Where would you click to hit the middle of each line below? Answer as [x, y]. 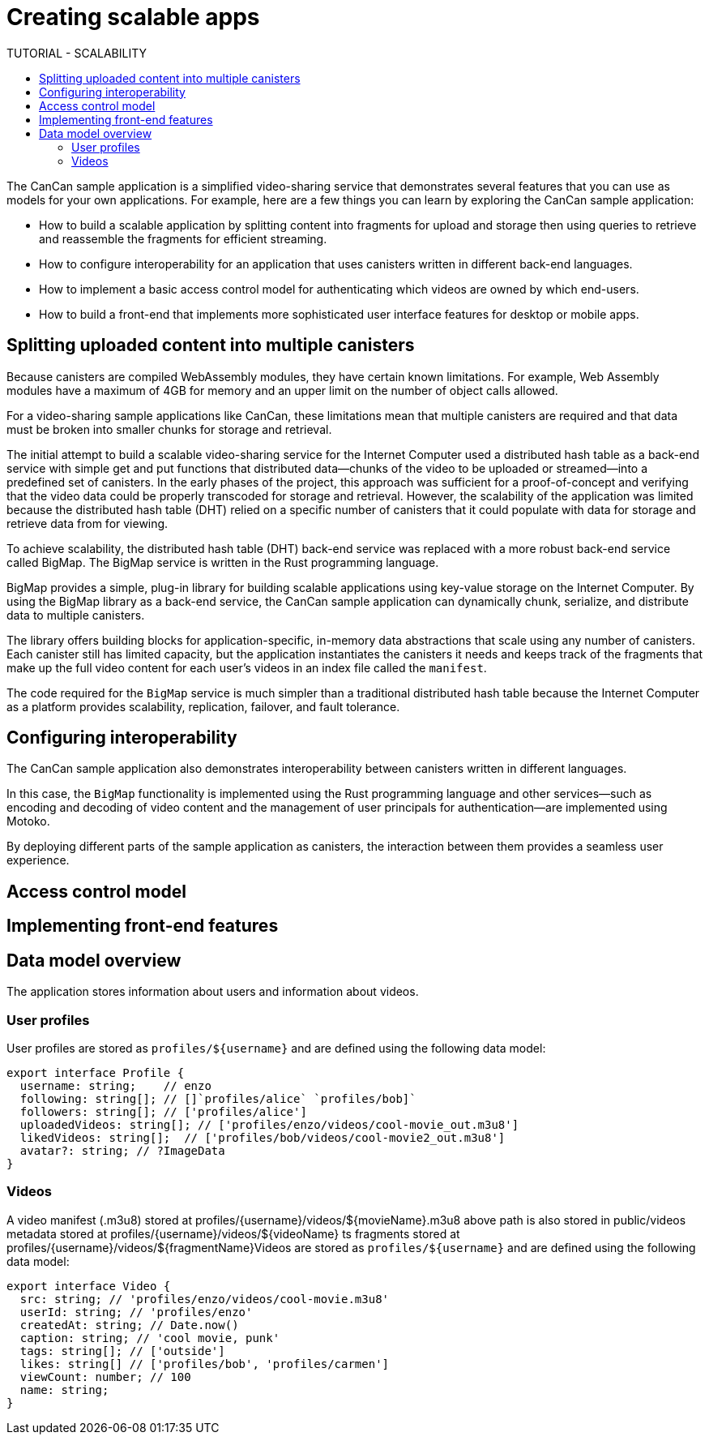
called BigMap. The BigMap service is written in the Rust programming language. [223, 562]
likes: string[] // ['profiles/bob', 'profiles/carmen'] [205, 1364]
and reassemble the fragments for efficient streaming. [183, 238]
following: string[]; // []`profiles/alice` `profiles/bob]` [218, 1098]
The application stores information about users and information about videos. [213, 992]
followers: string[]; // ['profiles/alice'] [163, 1111]
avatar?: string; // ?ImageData [122, 1150]
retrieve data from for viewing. [88, 523]
